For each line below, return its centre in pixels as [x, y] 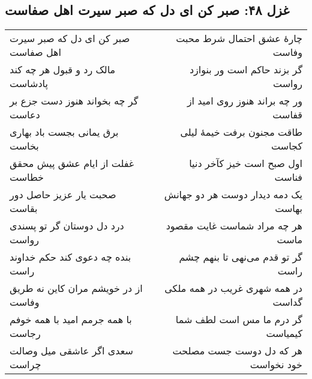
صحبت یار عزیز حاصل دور [63, 195]
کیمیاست [284, 333]
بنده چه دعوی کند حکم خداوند [70, 257]
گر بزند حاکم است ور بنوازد [246, 70]
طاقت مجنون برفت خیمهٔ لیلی [241, 132]
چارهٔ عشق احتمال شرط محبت [239, 38]
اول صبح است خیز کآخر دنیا [246, 163]
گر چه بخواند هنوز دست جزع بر [74, 101]
